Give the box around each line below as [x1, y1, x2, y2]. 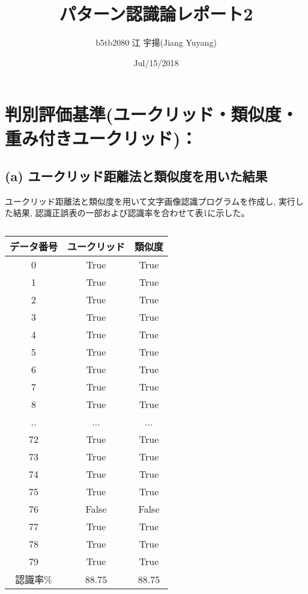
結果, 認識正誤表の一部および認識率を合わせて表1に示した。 [13, 206, 250, 219]
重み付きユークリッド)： [5, 125, 198, 150]
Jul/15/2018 [133, 56, 179, 69]
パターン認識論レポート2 [59, 1, 253, 26]
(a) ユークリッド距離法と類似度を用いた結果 [5, 167, 268, 185]
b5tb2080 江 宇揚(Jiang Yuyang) [95, 36, 217, 49]
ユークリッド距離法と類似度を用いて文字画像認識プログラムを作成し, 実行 [5, 194, 295, 207]
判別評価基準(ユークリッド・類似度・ [5, 102, 298, 126]
